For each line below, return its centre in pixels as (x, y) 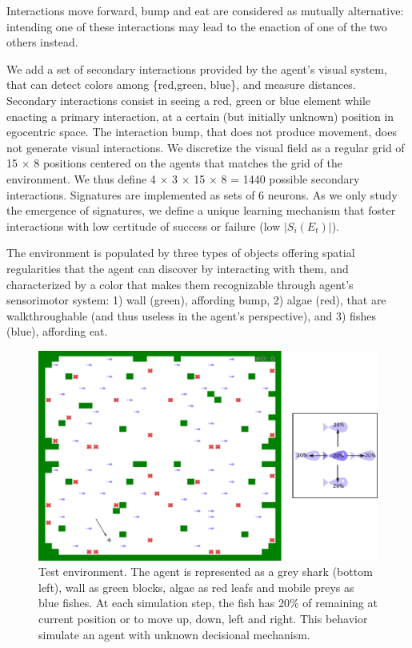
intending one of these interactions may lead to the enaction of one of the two (197, 26)
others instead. (42, 42)
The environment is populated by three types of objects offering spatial (181, 253)
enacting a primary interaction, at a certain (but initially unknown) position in (200, 116)
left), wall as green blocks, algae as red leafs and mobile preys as (196, 587)
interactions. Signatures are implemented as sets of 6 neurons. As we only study (202, 194)
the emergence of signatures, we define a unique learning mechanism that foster (201, 210)
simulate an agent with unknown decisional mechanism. (174, 634)
